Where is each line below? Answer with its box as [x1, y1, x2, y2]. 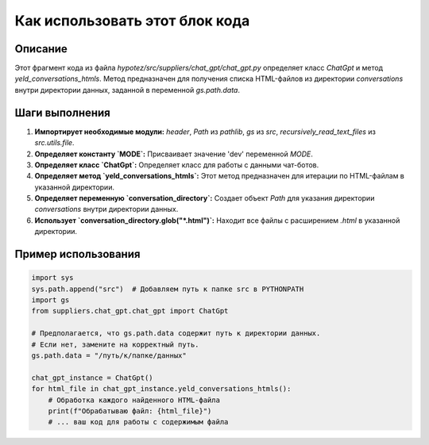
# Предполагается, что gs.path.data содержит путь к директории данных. [31, 329, 321, 338]
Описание [14, 42, 68, 56]
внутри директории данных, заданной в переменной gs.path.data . [14, 85, 240, 94]
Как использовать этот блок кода [14, 12, 250, 29]
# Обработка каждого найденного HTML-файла [48, 395, 220, 405]
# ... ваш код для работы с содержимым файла [48, 417, 229, 427]
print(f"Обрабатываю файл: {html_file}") [48, 406, 212, 416]
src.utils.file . [34, 138, 75, 148]
